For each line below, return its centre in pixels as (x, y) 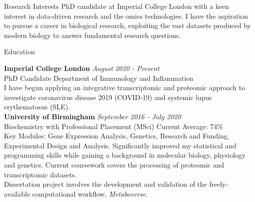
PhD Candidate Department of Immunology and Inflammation (99, 78)
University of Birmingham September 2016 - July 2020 (92, 116)
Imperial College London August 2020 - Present (82, 68)
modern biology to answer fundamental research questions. (92, 35)
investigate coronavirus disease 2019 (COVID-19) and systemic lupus (108, 97)
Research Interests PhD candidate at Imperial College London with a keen (117, 6)
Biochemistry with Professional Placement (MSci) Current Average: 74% (113, 126)
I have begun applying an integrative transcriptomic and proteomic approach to (125, 87)
